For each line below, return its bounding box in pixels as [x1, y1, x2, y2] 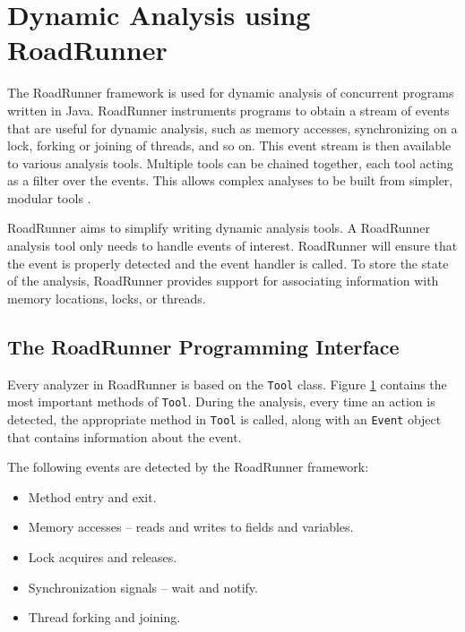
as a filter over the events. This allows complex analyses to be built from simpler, [7, 171, 453, 190]
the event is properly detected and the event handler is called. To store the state [7, 253, 449, 272]
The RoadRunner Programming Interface [7, 332, 400, 360]
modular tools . [7, 188, 91, 207]
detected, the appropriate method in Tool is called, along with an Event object [7, 409, 442, 428]
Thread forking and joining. [28, 608, 181, 627]
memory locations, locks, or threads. [7, 288, 206, 307]
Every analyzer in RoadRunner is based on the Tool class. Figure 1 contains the [7, 374, 447, 393]
